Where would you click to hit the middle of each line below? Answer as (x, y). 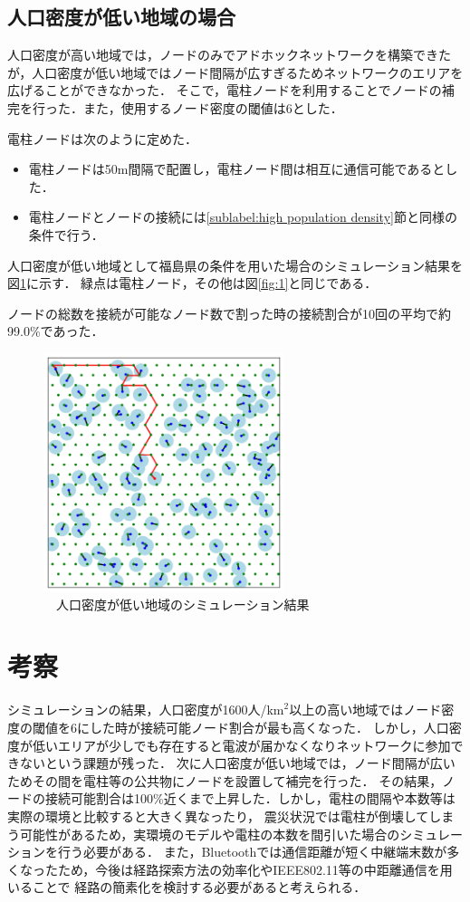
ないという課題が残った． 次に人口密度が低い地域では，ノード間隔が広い (237, 763)
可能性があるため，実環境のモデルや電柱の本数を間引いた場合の (210, 834)
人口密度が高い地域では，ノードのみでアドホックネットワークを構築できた (229, 55)
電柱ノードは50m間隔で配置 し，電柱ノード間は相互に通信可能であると (237, 169)
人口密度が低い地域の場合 (121, 17)
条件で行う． (66, 234)
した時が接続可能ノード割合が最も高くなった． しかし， (256, 727)
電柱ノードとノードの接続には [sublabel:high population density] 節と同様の (243, 217)
